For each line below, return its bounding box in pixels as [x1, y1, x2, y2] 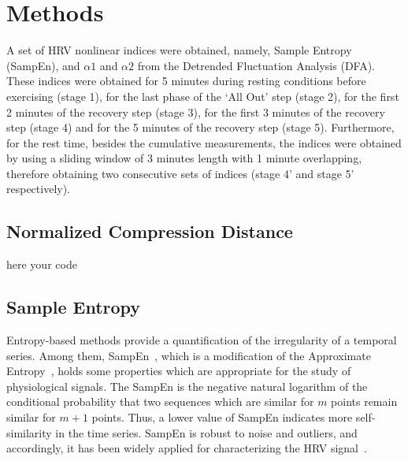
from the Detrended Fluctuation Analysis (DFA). [137, 57, 376, 73]
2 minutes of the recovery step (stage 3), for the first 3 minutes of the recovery [6, 103, 385, 120]
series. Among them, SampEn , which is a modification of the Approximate [6, 347, 371, 363]
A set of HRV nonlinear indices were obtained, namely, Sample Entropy [6, 42, 352, 58]
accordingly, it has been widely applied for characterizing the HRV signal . [6, 440, 367, 456]
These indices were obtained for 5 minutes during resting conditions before [6, 72, 366, 89]
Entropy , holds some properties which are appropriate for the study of [6, 362, 351, 379]
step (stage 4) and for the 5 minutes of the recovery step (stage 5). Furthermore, [6, 119, 395, 136]
